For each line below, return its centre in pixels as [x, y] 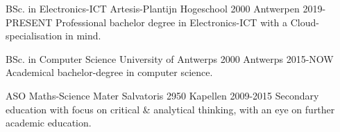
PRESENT [29, 22]
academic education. [49, 123]
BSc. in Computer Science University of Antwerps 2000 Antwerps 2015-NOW [170, 58]
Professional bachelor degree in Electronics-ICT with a [171, 22]
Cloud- [305, 22]
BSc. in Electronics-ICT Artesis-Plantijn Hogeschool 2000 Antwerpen [153, 8]
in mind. [83, 36]
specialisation [34, 36]
